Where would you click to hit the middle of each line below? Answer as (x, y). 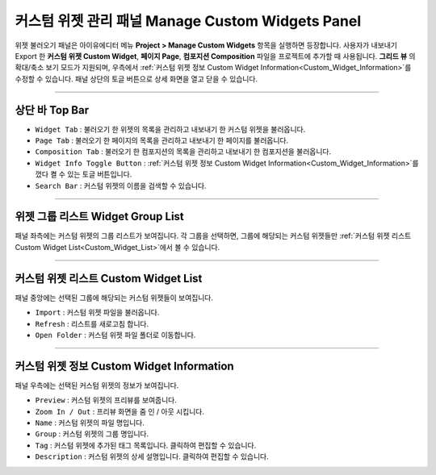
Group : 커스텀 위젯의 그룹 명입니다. (92, 434)
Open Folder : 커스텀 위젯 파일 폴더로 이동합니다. (115, 335)
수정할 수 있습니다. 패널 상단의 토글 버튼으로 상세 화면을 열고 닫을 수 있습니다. (136, 79)
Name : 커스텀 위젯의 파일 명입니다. (90, 423)
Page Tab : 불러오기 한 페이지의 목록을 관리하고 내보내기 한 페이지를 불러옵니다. (162, 140)
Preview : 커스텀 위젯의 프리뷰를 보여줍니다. (106, 400)
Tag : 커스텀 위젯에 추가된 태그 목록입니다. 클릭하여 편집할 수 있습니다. (146, 445)
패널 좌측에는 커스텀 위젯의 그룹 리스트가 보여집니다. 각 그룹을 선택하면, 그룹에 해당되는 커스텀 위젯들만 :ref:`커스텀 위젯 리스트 (213, 236)
